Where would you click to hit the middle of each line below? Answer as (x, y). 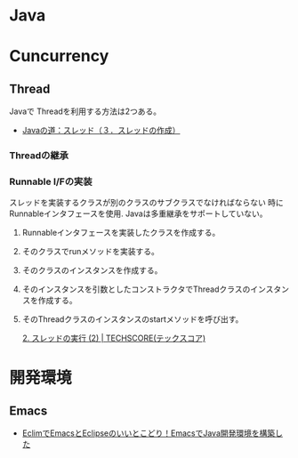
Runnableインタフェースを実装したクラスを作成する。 (121, 233)
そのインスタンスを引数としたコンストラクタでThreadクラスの (136, 289)
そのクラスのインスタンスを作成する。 (92, 270)
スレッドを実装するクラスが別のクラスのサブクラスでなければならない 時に (147, 203)
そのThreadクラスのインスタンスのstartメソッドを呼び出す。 (133, 319)
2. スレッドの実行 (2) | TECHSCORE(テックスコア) (114, 338)
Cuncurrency (59, 56)
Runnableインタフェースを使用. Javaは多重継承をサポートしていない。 (138, 213)
